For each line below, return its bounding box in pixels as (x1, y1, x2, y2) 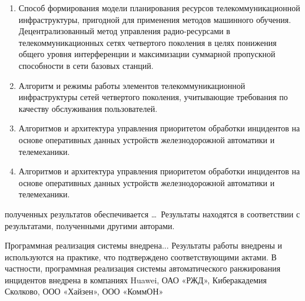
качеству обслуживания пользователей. (18, 102, 158, 114)
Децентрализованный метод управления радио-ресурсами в (18, 25, 230, 37)
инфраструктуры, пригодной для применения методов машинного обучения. (18, 13, 291, 25)
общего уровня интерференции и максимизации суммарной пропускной (18, 48, 276, 60)
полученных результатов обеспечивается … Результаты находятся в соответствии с (5, 207, 300, 220)
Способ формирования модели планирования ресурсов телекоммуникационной (18, 2, 300, 14)
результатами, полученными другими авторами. (5, 219, 175, 231)
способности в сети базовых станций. (18, 59, 154, 71)
